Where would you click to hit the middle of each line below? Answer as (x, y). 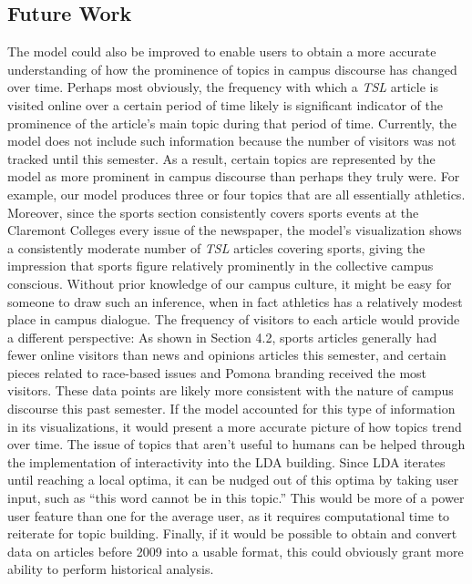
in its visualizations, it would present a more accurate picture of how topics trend (235, 426)
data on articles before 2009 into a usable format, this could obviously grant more (236, 551)
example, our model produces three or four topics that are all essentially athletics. (236, 194)
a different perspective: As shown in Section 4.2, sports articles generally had (222, 337)
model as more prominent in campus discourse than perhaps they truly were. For (234, 176)
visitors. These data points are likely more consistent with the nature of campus (231, 390)
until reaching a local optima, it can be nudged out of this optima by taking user (233, 480)
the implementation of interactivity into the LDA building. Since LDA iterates (226, 461)
